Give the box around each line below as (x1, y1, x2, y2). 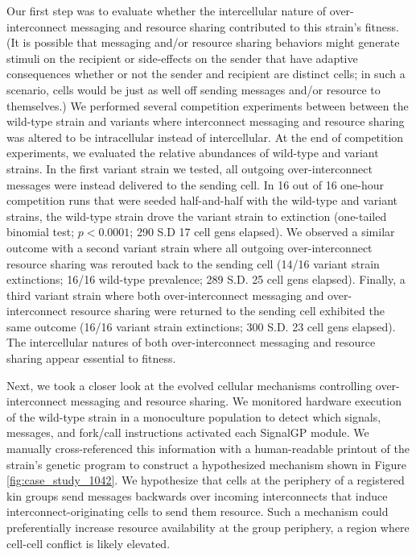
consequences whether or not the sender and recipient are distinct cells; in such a (6, 65, 406, 82)
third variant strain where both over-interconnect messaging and (6, 286, 324, 303)
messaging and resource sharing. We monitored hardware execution (70, 393, 402, 409)
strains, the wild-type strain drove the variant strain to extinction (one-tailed (6, 207, 387, 224)
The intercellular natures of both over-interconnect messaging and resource (6, 334, 376, 351)
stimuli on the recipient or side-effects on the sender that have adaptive (6, 49, 358, 66)
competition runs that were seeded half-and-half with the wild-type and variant (6, 192, 398, 209)
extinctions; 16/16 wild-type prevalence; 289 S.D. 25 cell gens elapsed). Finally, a (6, 271, 406, 288)
